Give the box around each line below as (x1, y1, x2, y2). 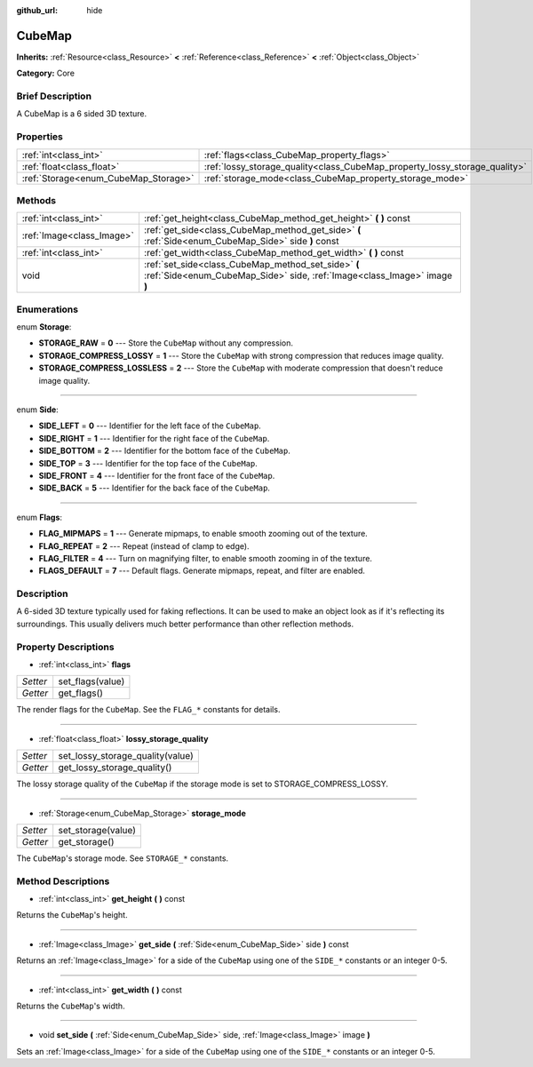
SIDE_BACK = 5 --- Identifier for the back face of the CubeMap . (38, 482, 271, 493)
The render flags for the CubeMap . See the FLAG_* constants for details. (16, 705, 281, 715)
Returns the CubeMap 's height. (16, 910, 128, 920)
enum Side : (16, 404, 60, 415)
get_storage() (58, 835, 115, 848)
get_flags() (58, 687, 104, 699)
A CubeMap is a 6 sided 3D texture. (16, 108, 147, 119)
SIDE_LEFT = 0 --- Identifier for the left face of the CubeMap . (38, 420, 261, 431)
